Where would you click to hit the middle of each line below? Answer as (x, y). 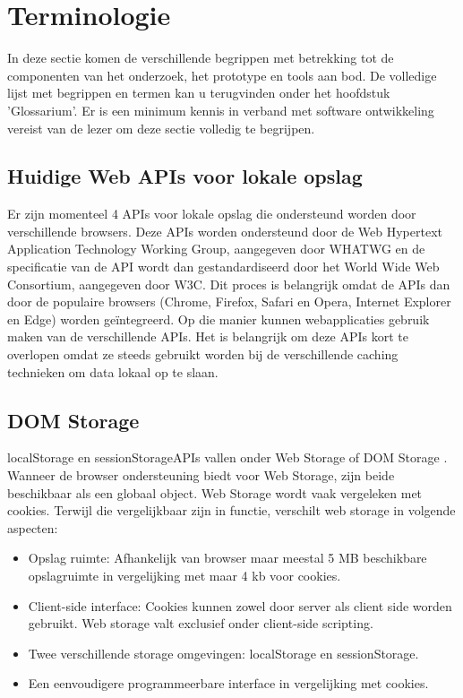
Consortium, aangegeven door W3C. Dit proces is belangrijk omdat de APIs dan (229, 284)
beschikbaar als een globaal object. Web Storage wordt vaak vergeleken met (215, 492)
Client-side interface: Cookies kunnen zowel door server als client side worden (240, 605)
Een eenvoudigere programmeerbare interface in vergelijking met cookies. (228, 683)
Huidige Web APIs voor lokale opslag (185, 176)
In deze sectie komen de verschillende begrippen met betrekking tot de (201, 58)
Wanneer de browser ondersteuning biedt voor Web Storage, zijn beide (201, 475)
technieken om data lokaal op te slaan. (113, 371)
